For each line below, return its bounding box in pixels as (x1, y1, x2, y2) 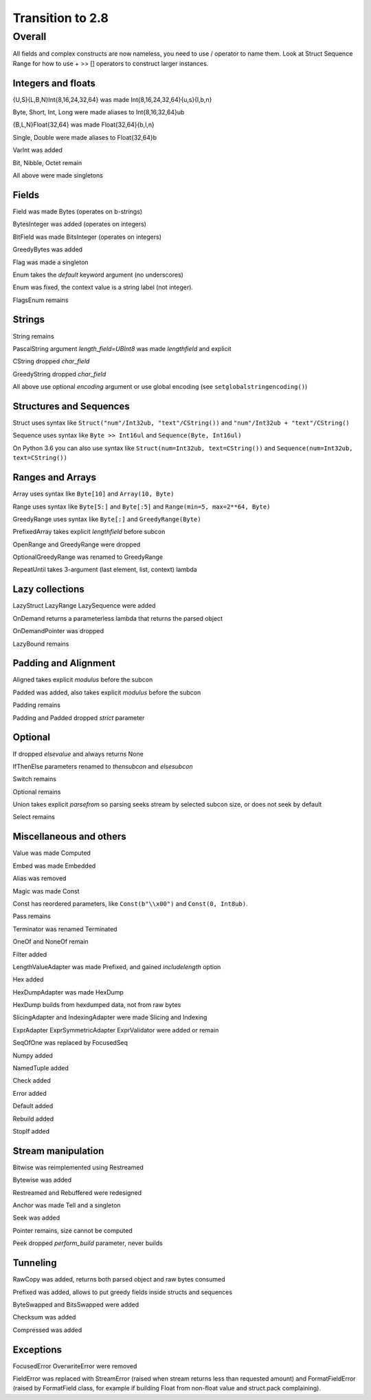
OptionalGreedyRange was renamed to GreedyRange (12, 553, 164, 561)
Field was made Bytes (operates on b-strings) (12, 207, 143, 215)
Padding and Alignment (12, 657, 116, 669)
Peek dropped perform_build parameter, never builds (12, 1239, 163, 1247)
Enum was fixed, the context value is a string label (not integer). (12, 283, 194, 292)
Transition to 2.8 (12, 10, 109, 25)
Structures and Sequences (12, 400, 130, 412)
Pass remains (12, 912, 51, 920)
